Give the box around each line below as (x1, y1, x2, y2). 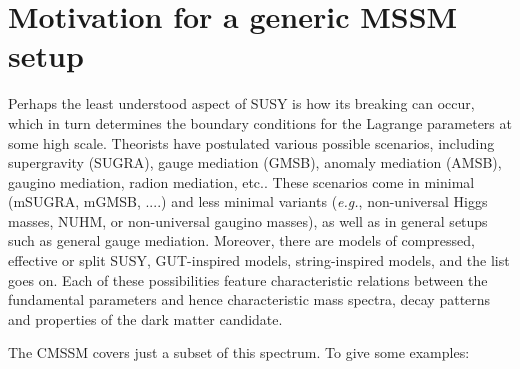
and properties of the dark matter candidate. (8, 308, 283, 329)
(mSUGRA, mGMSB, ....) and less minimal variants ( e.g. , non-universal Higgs (8, 191, 488, 212)
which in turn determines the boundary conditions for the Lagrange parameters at (8, 112, 512, 133)
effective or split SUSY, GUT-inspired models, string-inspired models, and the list (8, 250, 510, 271)
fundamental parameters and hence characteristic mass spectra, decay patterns (8, 289, 491, 310)
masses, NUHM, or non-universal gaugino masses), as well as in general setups (8, 210, 488, 231)
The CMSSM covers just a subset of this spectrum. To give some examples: (8, 342, 470, 363)
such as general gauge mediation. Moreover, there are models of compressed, (8, 230, 475, 251)
